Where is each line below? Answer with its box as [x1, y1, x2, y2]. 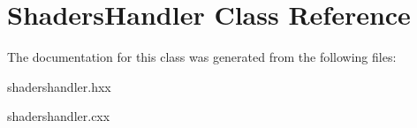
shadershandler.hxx [7, 77, 111, 95]
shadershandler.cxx [7, 107, 110, 125]
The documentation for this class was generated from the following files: [7, 48, 397, 66]
